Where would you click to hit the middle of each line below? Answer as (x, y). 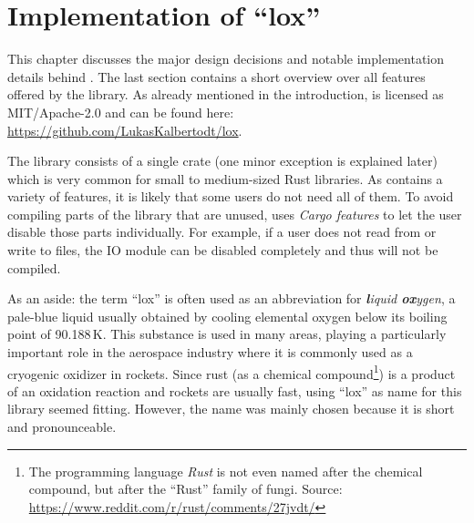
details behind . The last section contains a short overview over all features (216, 76)
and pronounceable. (62, 427)
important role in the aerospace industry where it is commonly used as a (210, 352)
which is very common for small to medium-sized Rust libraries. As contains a (225, 178)
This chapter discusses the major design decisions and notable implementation (226, 59)
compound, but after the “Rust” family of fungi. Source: (185, 489)
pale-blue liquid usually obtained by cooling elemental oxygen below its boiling (227, 316)
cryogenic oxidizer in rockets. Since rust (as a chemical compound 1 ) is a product (232, 372)
